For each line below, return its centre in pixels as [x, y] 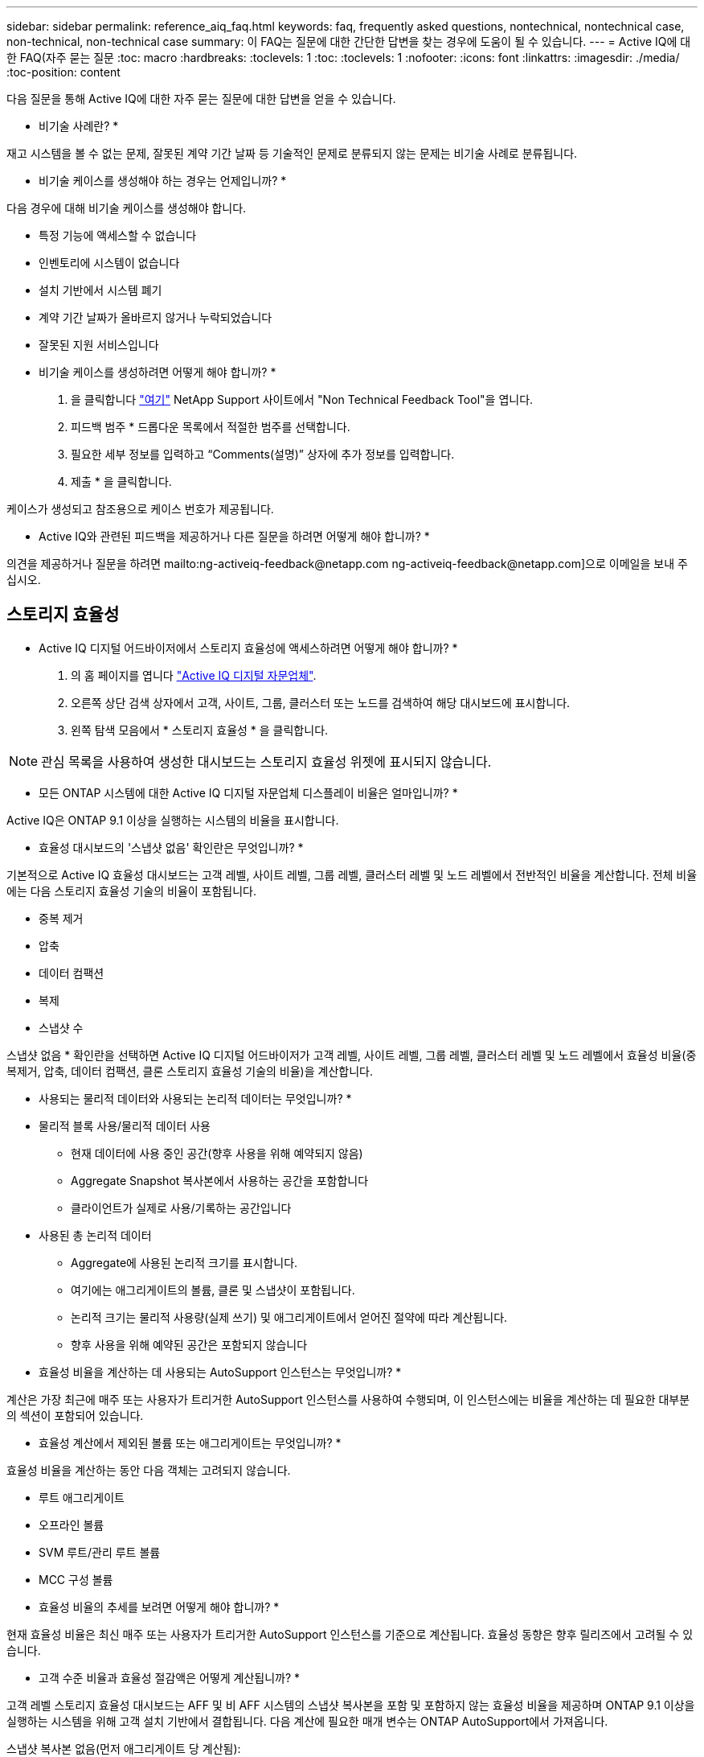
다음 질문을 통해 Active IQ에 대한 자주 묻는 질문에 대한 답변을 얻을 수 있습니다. [201, 99]
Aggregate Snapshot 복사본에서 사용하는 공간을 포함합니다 [220, 1180]
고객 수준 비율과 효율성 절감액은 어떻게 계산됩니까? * [170, 1677]
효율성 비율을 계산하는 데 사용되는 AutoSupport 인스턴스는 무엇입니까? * [220, 1372]
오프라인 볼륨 [72, 1525]
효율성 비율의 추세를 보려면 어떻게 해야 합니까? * [159, 1607]
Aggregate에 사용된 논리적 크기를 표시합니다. [184, 1262]
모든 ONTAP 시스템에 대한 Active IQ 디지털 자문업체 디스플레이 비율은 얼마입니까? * [248, 792]
